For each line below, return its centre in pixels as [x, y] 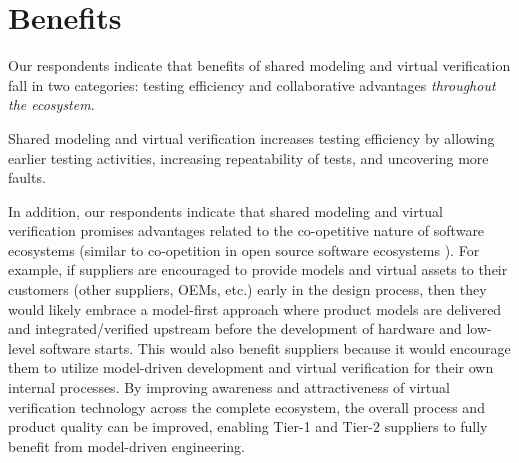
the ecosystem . [51, 104]
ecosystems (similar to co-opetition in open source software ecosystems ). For [244, 249]
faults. [27, 177]
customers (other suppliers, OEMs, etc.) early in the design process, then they [247, 289]
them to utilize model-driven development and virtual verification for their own [251, 367]
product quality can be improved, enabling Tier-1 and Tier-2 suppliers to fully [248, 426]
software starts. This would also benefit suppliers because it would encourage [275, 347]
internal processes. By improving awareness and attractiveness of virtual [229, 387]
